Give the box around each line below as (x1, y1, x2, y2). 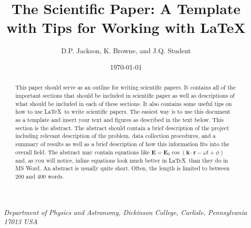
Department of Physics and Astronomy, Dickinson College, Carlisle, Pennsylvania (4, 207, 247, 217)
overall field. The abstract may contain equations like (15, 148, 150, 156)
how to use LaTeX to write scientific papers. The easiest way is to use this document (15, 107, 231, 116)
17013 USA (4, 216, 38, 227)
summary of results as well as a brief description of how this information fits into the (15, 139, 230, 148)
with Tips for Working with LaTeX (6, 17, 246, 37)
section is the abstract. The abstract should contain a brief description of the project (15, 123, 229, 132)
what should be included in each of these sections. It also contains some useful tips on (15, 99, 232, 107)
